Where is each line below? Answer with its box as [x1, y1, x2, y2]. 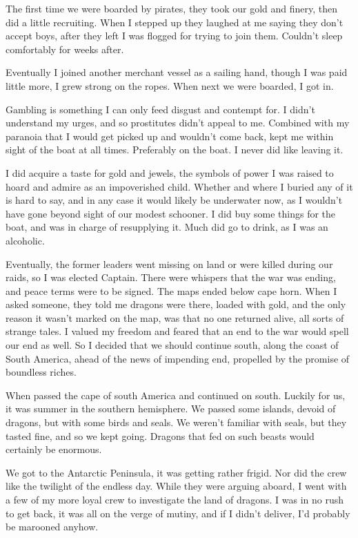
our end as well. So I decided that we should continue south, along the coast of [6, 338, 339, 352]
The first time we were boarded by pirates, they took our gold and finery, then [6, 1, 338, 15]
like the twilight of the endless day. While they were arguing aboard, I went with [6, 479, 347, 493]
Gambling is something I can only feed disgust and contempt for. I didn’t [6, 102, 315, 116]
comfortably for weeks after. [6, 41, 124, 56]
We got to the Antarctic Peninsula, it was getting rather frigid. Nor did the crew [6, 465, 347, 479]
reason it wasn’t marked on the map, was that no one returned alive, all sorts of [6, 310, 344, 325]
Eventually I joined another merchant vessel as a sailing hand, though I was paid [6, 65, 348, 79]
